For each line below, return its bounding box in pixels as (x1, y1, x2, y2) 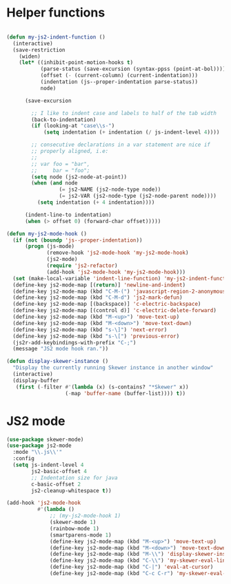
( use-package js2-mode (6, 442, 72, 449)
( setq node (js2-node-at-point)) (31, 174, 128, 180)
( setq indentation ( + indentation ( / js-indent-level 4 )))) (43, 129, 220, 136)
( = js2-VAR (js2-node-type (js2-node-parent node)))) (59, 193, 217, 200)
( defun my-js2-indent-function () (6, 33, 106, 41)
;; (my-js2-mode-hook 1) (50, 512, 121, 519)
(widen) (19, 53, 41, 60)
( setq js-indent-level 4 (12, 461, 84, 468)
